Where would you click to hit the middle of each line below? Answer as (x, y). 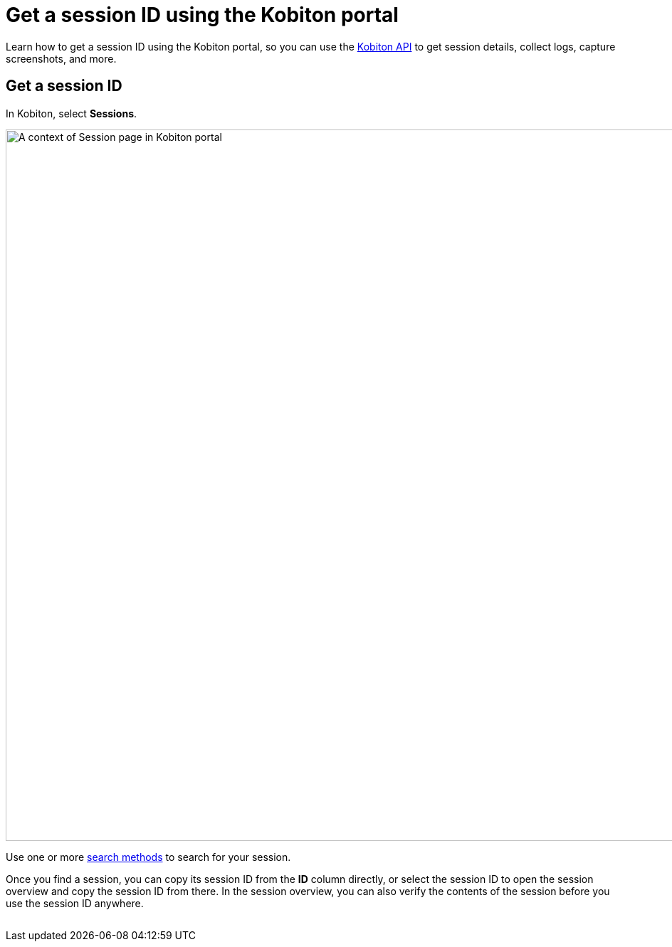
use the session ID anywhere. (75, 903)
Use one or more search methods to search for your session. (148, 857)
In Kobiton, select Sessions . (72, 113)
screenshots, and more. (61, 58)
